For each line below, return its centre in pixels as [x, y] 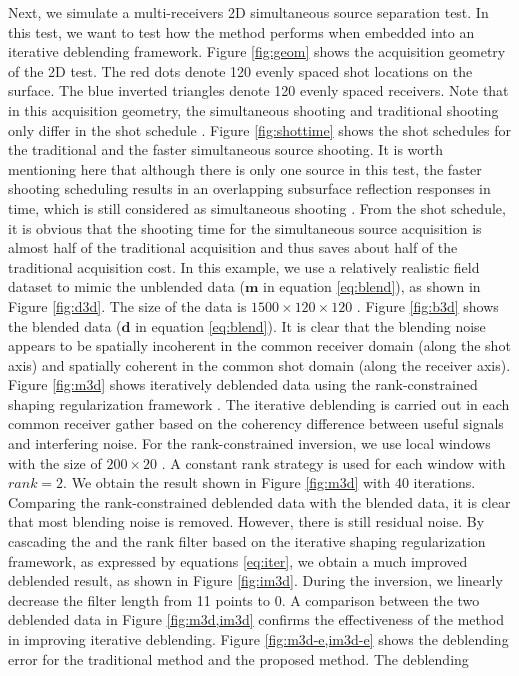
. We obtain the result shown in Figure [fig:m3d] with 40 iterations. [269, 482]
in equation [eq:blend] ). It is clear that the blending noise [310, 325]
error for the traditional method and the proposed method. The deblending [238, 658]
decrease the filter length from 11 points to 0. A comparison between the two [244, 599]
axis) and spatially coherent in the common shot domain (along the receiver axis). [259, 364]
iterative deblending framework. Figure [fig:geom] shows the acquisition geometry [257, 51]
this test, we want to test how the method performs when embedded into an [241, 31]
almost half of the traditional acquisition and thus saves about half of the [233, 247]
